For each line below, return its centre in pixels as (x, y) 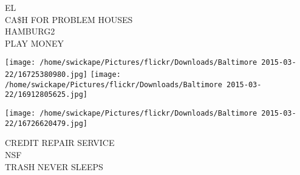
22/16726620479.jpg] (46, 123)
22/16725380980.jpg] (46, 75)
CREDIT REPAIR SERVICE (60, 143)
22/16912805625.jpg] (46, 95)
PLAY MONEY (35, 43)
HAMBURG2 (30, 31)
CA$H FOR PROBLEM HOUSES (69, 19)
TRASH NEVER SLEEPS (54, 166)
